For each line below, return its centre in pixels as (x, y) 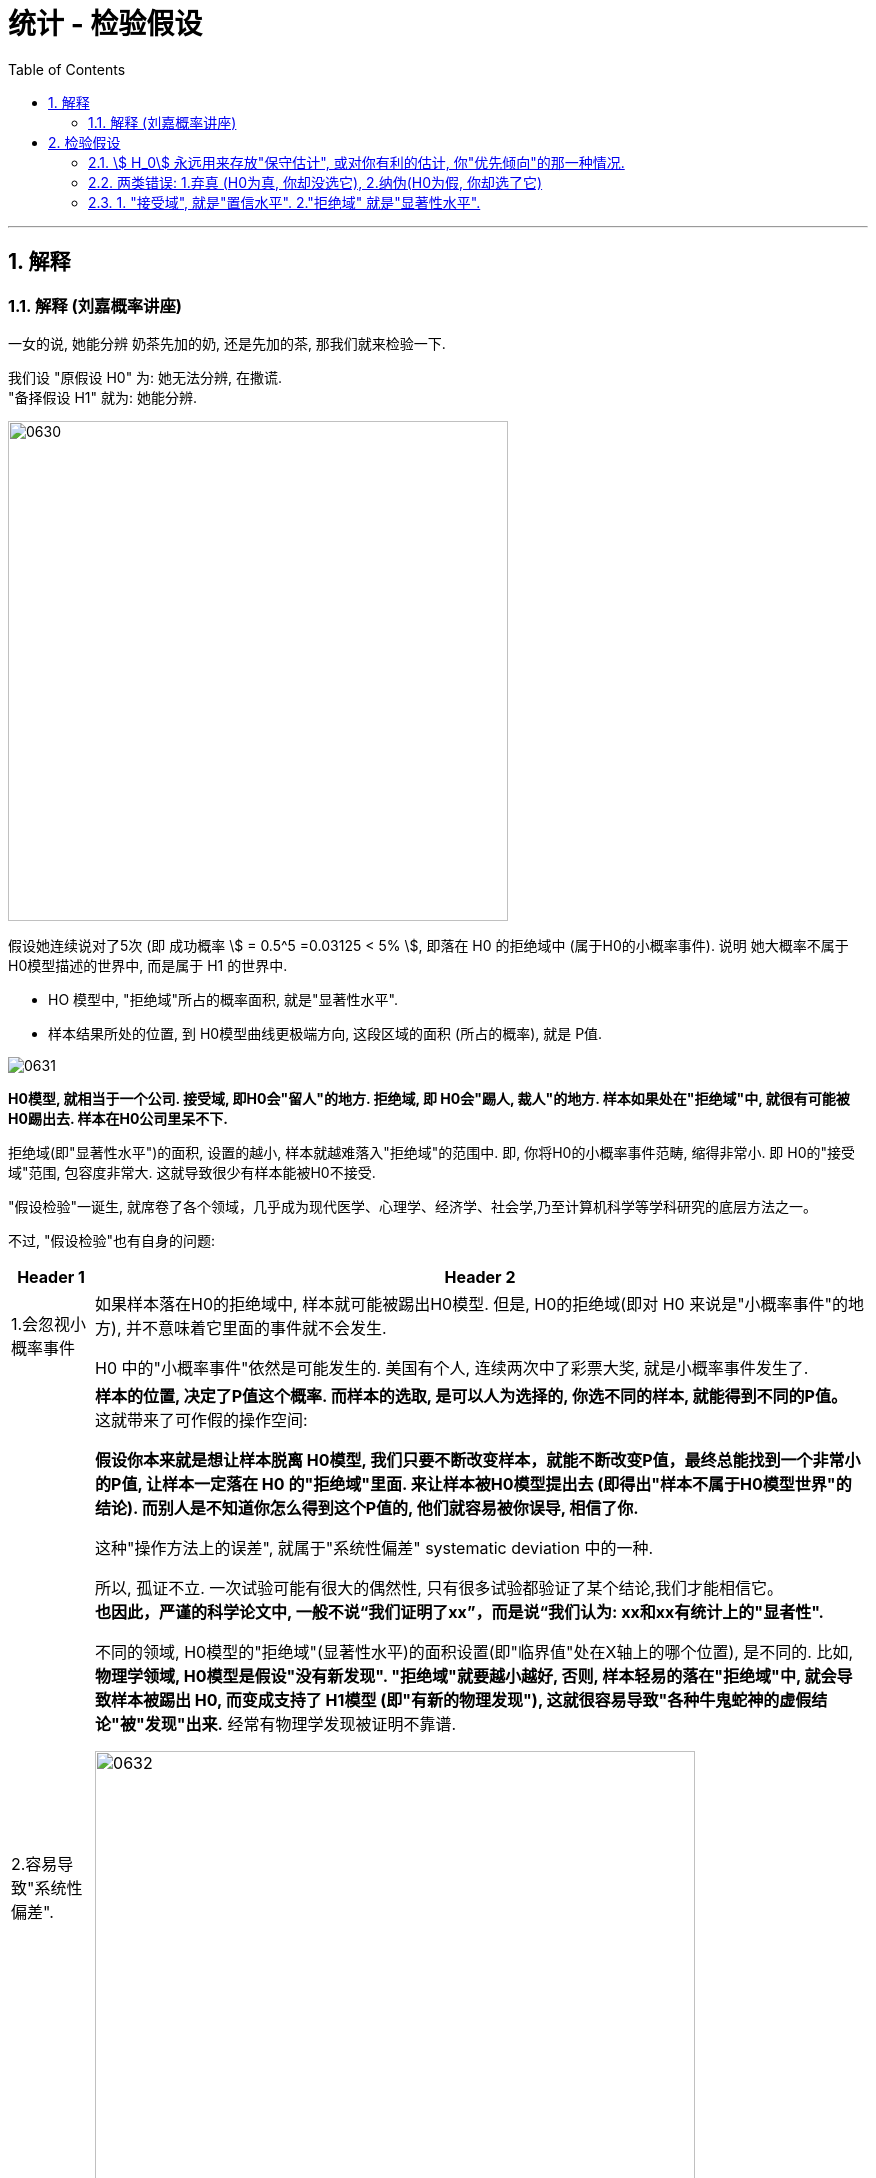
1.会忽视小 (49, 1323)
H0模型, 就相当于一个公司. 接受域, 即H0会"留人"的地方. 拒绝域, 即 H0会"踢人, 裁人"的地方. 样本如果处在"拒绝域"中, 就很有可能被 (429, 1098)
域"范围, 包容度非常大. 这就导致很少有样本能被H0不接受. (192, 1172)
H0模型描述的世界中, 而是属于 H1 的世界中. (148, 965)
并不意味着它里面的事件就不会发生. (256, 1327)
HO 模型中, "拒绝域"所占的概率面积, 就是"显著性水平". (223, 999)
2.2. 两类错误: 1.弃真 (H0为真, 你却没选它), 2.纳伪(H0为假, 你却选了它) (315, 182)
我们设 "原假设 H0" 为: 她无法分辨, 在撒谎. (145, 377)
